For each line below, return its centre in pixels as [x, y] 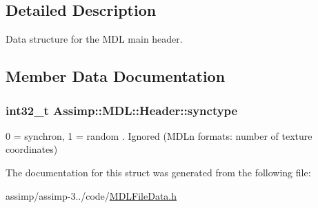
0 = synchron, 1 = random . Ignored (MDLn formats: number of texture [159, 135]
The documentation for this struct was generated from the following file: [158, 172]
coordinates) [32, 149]
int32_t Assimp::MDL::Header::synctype [122, 110]
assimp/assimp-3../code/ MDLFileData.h [91, 195]
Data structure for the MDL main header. [94, 39]
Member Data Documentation [116, 76]
